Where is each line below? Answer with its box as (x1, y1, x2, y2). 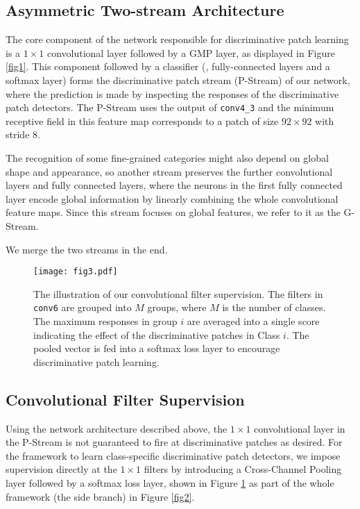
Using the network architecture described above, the (6, 421, 228, 435)
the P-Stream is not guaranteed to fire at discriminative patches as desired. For (6, 435, 343, 449)
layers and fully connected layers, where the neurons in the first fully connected (6, 178, 343, 192)
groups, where (147, 300, 207, 315)
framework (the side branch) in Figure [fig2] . (6, 489, 195, 503)
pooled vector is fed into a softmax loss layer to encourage (33, 341, 280, 356)
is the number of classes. (222, 300, 326, 315)
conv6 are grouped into (33, 300, 132, 315)
